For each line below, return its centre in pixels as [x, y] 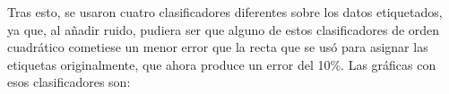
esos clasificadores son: [69, 82]
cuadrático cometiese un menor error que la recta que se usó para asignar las [218, 47]
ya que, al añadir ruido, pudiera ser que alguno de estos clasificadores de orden [224, 29]
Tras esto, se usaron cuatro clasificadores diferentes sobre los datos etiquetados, [225, 12]
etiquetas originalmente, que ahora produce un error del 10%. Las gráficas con [222, 64]
